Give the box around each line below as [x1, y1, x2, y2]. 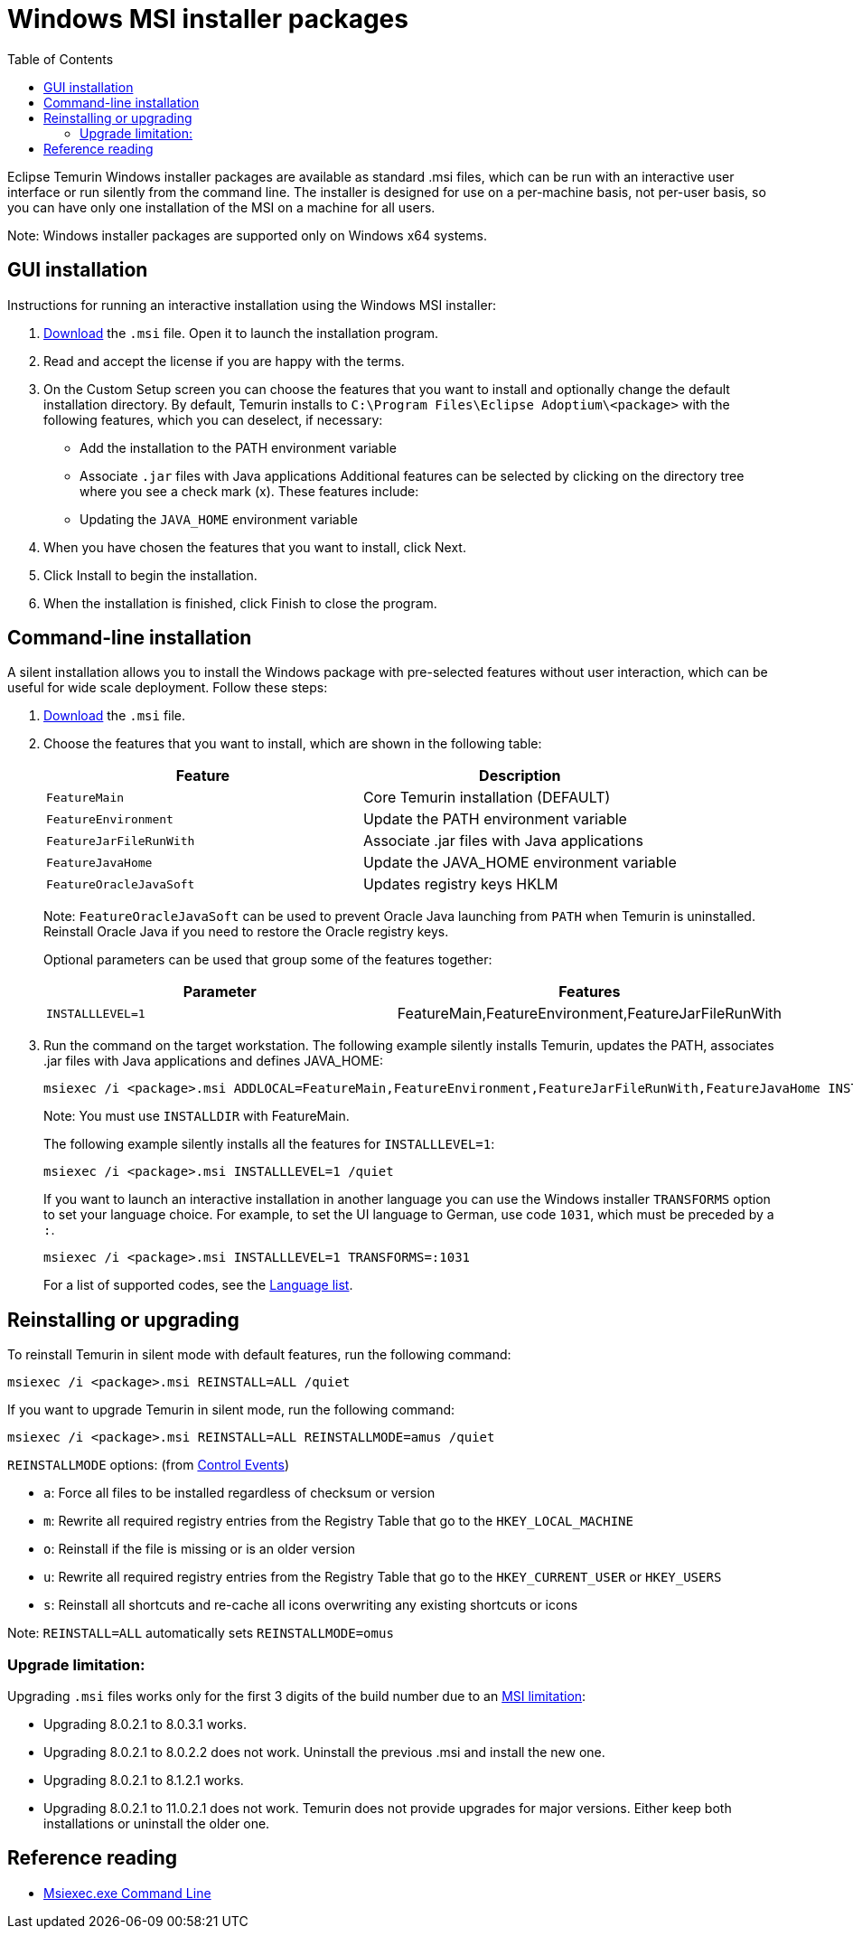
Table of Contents [7, 51, 114, 67]
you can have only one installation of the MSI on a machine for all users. [7, 199, 436, 215]
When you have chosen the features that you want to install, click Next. [43, 539, 466, 555]
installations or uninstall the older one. [43, 1816, 270, 1832]
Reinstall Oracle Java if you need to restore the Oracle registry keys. [43, 924, 449, 940]
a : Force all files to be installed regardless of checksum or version [43, 1485, 436, 1501]
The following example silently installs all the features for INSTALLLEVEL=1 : [43, 1136, 495, 1152]
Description [479, 766, 561, 785]
